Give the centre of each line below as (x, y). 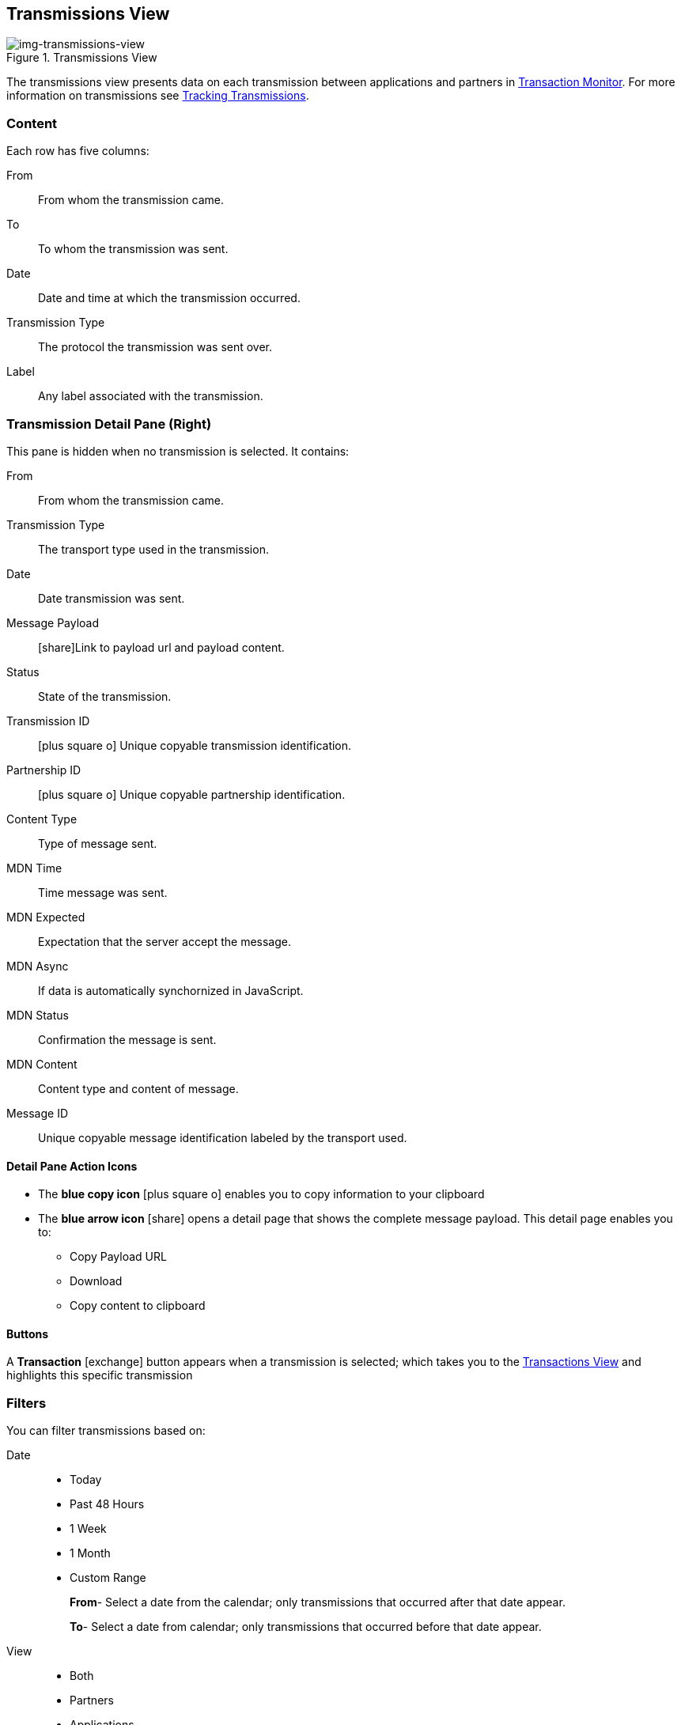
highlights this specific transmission (100, 1375)
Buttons (28, 1333)
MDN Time (34, 868)
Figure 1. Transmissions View (82, 58)
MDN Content (42, 1064)
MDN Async (38, 966)
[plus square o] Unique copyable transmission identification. (195, 745)
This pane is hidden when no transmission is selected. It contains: (178, 451)
